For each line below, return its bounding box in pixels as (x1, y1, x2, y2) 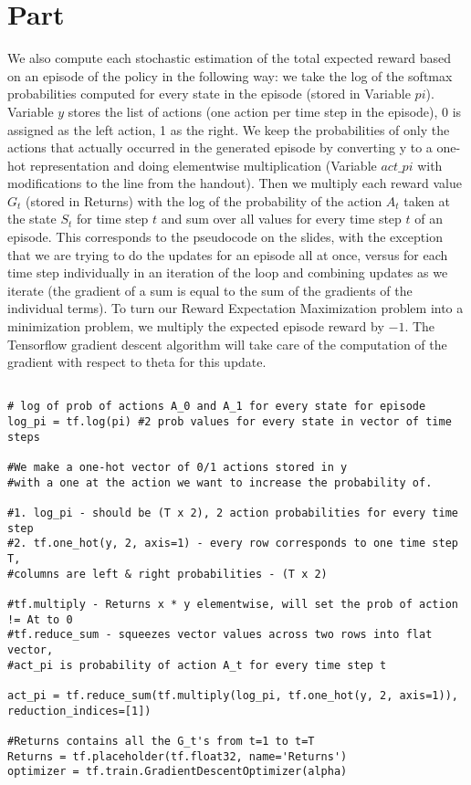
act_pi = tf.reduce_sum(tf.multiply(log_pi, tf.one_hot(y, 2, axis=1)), (7, 688, 458, 702)
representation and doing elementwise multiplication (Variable (29, 155, 377, 174)
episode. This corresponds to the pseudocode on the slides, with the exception (7, 227, 443, 246)
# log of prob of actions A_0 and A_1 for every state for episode (7, 400, 426, 413)
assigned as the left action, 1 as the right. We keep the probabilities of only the (7, 120, 450, 139)
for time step (76, 209, 149, 228)
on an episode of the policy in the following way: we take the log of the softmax (7, 66, 453, 85)
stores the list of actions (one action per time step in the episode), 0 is (68, 101, 462, 120)
